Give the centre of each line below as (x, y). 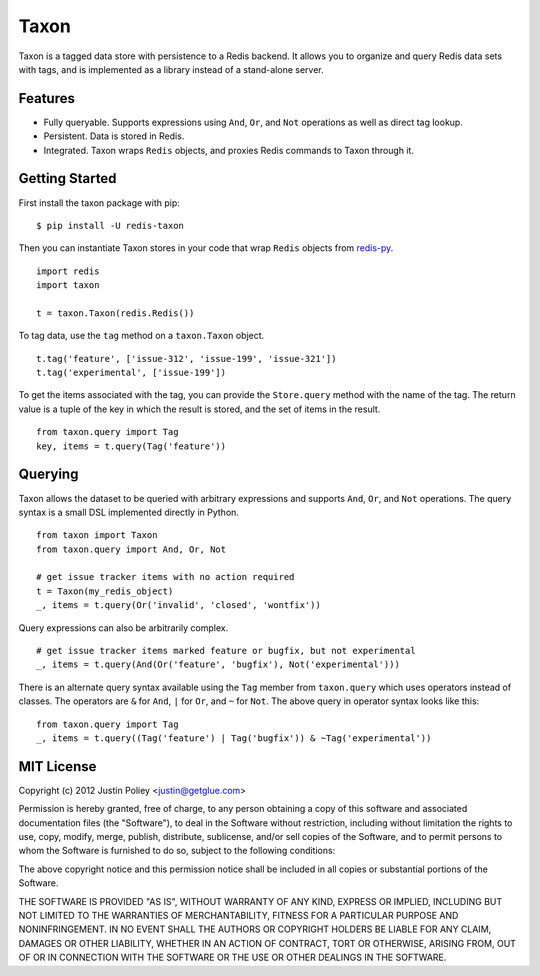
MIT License (57, 766)
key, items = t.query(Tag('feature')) (131, 446)
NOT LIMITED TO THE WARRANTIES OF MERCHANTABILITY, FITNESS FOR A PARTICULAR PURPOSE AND (238, 916)
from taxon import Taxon (97, 535)
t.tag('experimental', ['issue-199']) (131, 373)
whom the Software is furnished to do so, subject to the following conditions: (177, 851)
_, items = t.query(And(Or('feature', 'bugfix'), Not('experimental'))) (218, 664)
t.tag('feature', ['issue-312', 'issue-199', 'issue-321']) (186, 358)
